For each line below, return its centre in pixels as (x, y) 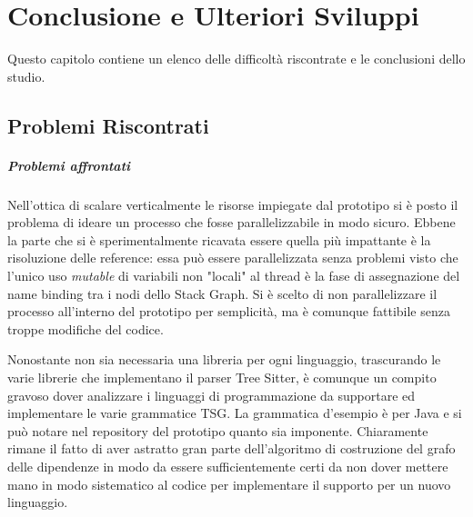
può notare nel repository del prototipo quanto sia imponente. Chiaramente (218, 430)
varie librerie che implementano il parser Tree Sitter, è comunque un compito (222, 377)
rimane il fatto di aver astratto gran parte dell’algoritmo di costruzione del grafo (231, 448)
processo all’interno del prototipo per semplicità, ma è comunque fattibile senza (229, 311)
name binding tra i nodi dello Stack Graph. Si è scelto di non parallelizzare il (222, 293)
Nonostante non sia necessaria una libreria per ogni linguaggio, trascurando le (224, 359)
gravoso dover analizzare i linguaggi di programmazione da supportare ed (211, 395)
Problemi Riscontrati (108, 125)
